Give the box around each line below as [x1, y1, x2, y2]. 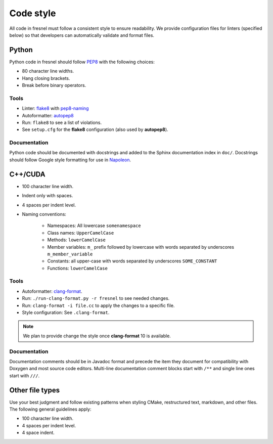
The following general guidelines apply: [9, 406, 92, 412]
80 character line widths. [22, 68, 74, 74]
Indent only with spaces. [22, 193, 73, 199]
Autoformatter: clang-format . [22, 288, 82, 294]
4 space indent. [22, 430, 55, 436]
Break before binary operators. [22, 82, 86, 88]
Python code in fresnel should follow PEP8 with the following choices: [9, 59, 155, 65]
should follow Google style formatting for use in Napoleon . [9, 157, 131, 163]
